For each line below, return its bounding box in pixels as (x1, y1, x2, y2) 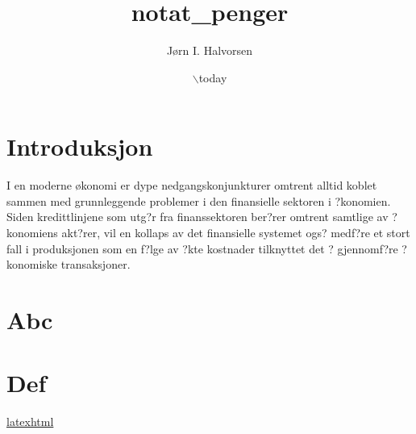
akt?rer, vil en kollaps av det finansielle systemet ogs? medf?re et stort (61, 224, 410, 241)
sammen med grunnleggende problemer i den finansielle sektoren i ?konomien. (6, 192, 391, 209)
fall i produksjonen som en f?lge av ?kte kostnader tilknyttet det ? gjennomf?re (6, 240, 398, 257)
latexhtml (6, 413, 54, 430)
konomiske (6, 256, 58, 273)
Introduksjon (6, 130, 153, 163)
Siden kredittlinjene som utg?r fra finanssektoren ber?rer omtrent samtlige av (6, 208, 389, 225)
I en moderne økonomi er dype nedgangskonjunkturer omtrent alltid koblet (6, 177, 377, 194)
